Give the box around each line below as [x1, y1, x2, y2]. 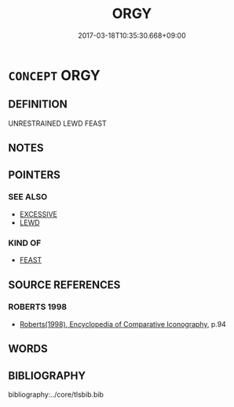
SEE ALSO [8, 192, 48, 203]
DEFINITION [8, 97, 68, 111]
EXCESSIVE [19, 209, 57, 218]
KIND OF [8, 237, 42, 248]
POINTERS [8, 168, 61, 181]
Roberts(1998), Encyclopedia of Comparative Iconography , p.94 [19, 319, 226, 328]
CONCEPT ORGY [8, 66, 101, 84]
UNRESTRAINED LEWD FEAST [8, 119, 108, 128]
